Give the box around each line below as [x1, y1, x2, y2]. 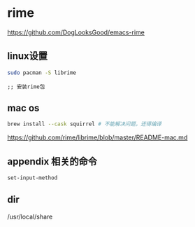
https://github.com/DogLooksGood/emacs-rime [7, 28, 145, 36]
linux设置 [7, 50, 48, 62]
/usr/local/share [7, 212, 53, 221]
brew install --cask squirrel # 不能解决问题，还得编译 [7, 121, 162, 128]
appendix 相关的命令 [7, 156, 98, 167]
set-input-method [7, 174, 58, 181]
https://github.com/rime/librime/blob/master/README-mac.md [7, 133, 188, 142]
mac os [7, 102, 40, 114]
